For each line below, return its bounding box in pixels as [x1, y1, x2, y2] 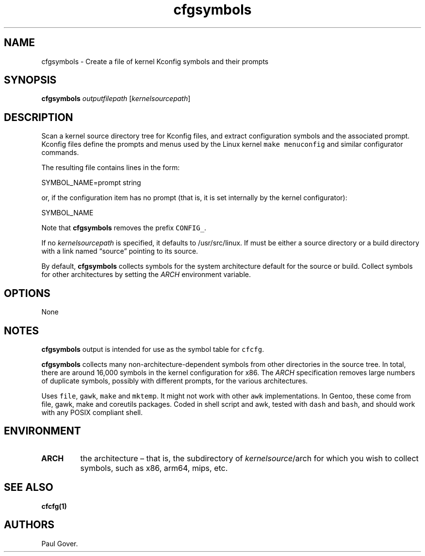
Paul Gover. [41, 539, 78, 548]
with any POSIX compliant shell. [41, 408, 143, 417]
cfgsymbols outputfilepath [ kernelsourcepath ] [41, 94, 191, 103]
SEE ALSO [4, 481, 53, 494]
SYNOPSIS [4, 74, 57, 87]
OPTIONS [4, 287, 50, 299]
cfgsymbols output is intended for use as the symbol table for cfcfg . [41, 345, 264, 353]
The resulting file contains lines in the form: [41, 163, 180, 172]
